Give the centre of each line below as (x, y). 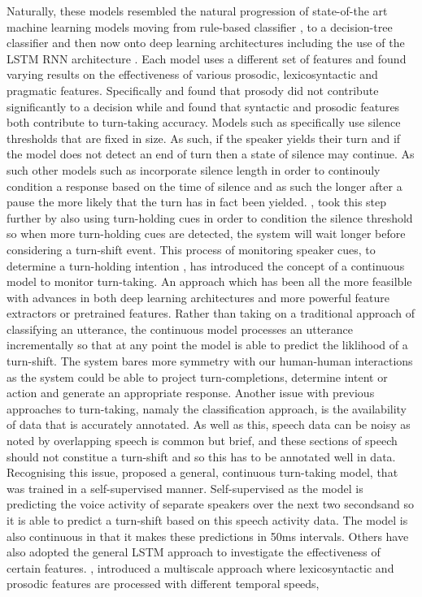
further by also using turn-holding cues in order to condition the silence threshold (210, 217)
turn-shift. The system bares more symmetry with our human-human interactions (210, 361)
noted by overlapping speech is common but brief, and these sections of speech (202, 441)
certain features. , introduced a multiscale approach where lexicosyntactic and (200, 567)
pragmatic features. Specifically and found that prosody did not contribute (193, 90)
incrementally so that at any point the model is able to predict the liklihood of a (207, 345)
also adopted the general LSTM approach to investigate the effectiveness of (194, 552)
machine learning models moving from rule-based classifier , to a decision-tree (200, 26)
